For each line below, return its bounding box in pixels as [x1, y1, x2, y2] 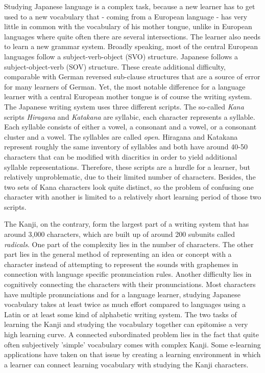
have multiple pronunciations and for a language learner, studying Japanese [4, 289, 241, 299]
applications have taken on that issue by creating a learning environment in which [4, 349, 261, 360]
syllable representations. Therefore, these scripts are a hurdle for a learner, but [4, 161, 250, 172]
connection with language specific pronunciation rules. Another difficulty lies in [4, 269, 252, 279]
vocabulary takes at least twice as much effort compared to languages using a [4, 299, 246, 310]
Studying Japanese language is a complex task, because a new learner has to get [4, 1, 255, 11]
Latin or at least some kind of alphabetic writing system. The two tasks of [4, 309, 237, 319]
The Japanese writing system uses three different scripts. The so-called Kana [4, 101, 244, 112]
